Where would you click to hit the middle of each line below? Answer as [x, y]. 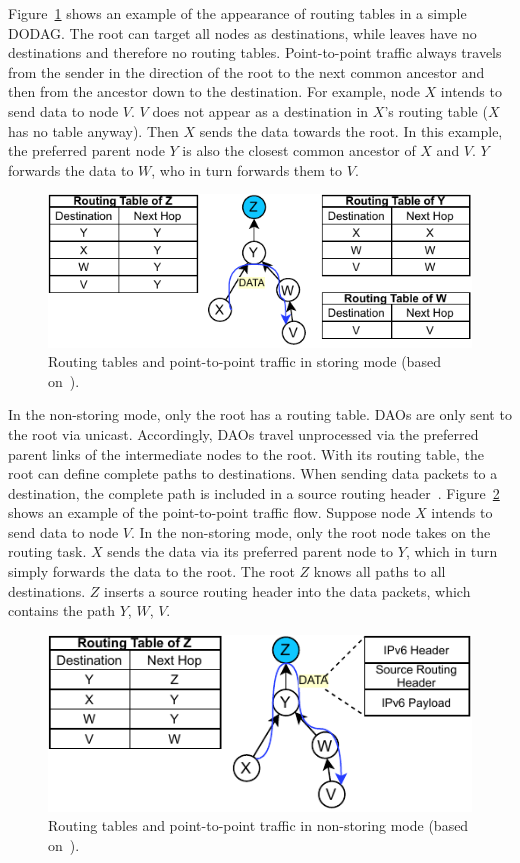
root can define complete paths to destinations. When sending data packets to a [253, 473]
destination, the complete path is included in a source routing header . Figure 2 [254, 492]
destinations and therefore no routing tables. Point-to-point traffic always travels [255, 52]
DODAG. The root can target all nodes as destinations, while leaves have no [242, 32]
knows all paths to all [379, 571]
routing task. [47, 551]
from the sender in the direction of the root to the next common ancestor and [246, 71]
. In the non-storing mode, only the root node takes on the [310, 531]
